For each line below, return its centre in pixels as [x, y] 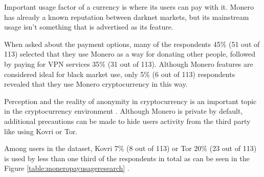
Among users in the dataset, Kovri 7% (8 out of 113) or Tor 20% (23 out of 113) [130, 148]
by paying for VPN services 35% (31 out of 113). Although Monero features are [129, 64]
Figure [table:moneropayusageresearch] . [67, 168]
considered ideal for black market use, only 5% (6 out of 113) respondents [120, 74]
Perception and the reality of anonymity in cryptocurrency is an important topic [130, 101]
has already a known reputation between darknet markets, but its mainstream [127, 17]
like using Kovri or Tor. [41, 131]
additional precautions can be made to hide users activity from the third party [127, 121]
